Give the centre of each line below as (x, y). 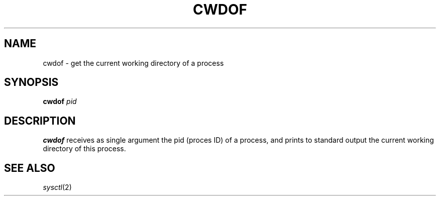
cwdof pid (60, 102)
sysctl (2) (57, 187)
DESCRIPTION (40, 121)
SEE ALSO (30, 168)
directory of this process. (84, 149)
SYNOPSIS (31, 82)
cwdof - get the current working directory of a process (133, 63)
